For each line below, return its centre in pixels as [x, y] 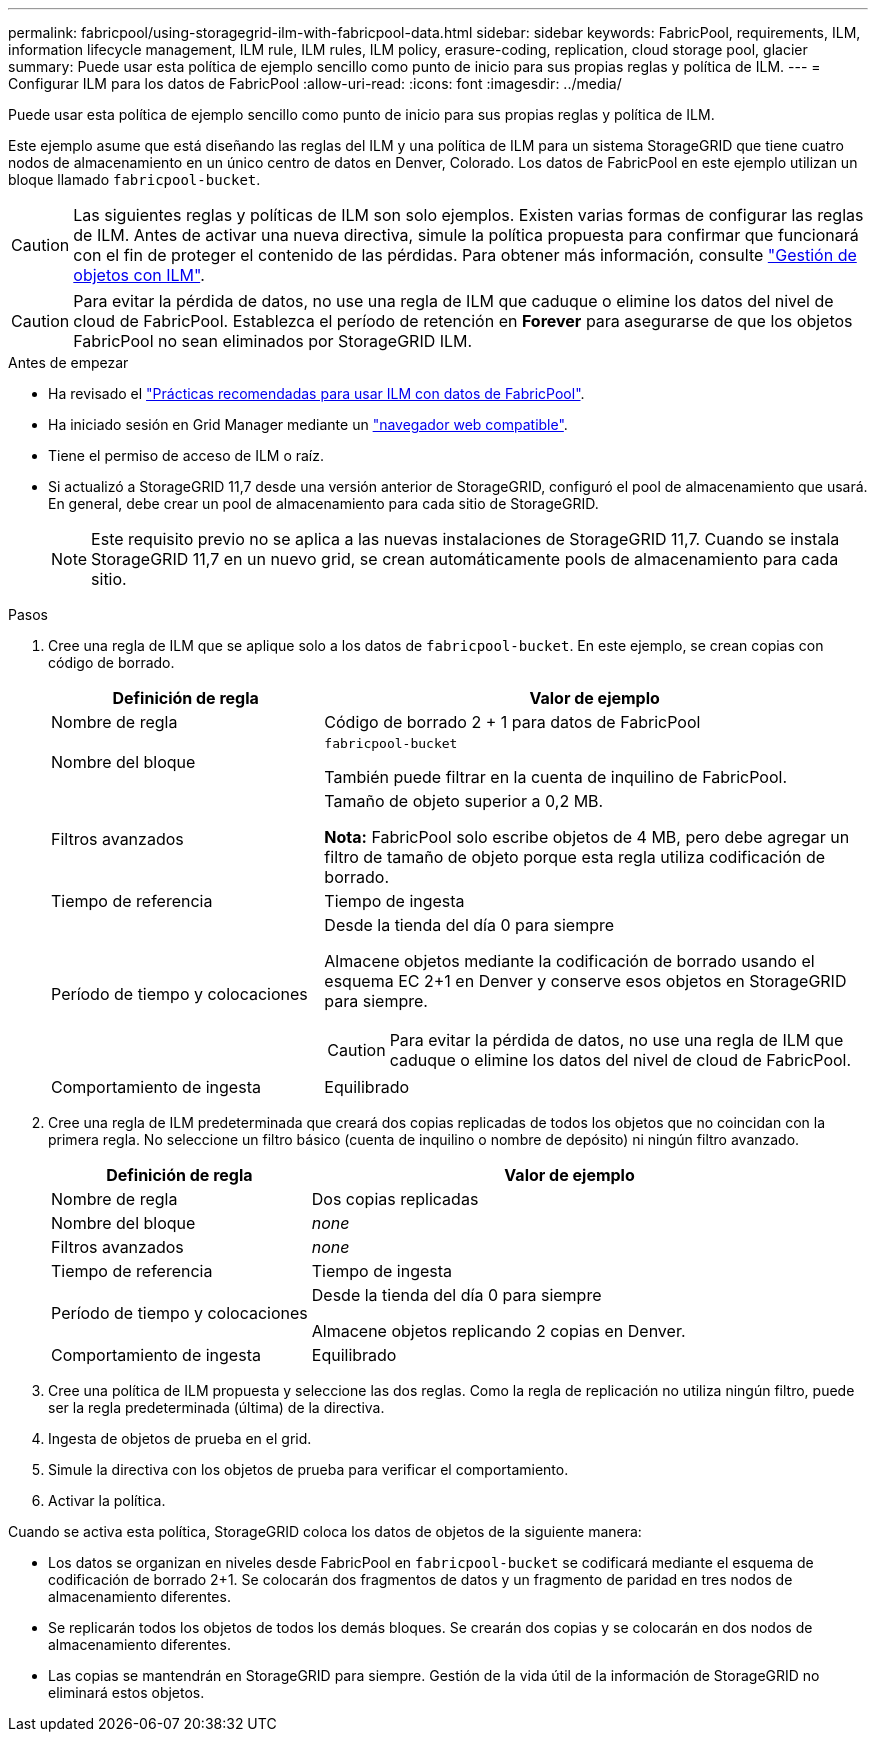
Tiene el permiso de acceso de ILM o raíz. [186, 455]
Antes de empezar [68, 362]
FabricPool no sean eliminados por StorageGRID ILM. [273, 341]
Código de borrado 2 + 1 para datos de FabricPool [512, 722]
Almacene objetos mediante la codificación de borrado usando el [569, 961]
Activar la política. [107, 1500]
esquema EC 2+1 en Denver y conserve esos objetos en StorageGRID [585, 981]
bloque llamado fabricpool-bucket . [134, 179]
